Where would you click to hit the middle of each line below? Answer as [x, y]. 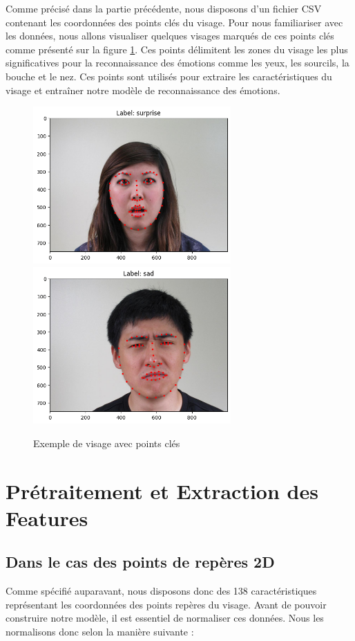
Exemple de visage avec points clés [107, 443]
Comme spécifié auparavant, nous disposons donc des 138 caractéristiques [161, 591]
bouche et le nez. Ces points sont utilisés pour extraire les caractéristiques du [169, 76]
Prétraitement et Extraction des [162, 490]
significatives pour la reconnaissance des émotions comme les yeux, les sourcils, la [177, 63]
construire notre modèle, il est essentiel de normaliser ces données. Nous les [165, 618]
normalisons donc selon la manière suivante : [100, 632]
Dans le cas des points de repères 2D [140, 562]
